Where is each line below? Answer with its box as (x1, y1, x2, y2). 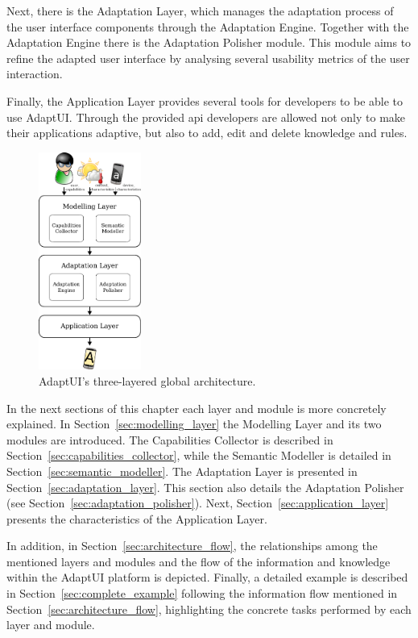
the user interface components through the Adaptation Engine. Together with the (6, 18, 409, 35)
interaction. (6, 65, 63, 82)
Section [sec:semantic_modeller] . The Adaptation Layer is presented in (6, 462, 358, 479)
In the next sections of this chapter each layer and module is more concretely (6, 399, 387, 416)
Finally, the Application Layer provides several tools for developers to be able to (6, 92, 404, 109)
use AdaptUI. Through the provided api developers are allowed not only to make (6, 108, 406, 125)
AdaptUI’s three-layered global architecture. (39, 372, 256, 389)
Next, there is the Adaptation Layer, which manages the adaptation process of (6, 2, 394, 19)
